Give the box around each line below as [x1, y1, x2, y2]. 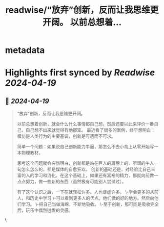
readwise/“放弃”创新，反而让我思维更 [5, 4, 159, 16]
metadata [5, 45, 45, 56]
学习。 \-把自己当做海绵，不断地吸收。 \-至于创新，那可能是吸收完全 [21, 202, 159, 207]
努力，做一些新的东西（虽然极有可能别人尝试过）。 [25, 178, 126, 184]
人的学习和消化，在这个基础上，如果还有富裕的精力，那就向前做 [25, 173, 154, 178]
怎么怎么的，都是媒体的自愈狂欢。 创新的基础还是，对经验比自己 [21, 166, 151, 172]
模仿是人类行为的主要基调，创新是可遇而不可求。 [17, 133, 116, 139]
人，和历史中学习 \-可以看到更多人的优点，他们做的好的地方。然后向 [17, 195, 155, 201]
